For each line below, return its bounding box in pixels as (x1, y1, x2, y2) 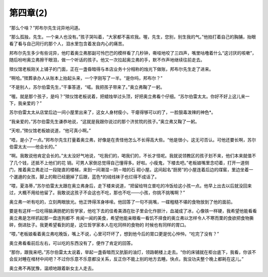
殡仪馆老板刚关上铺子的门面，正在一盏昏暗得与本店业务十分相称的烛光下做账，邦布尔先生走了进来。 (9, 66, 213, 72)
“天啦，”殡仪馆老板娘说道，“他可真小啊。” (9, 128, 91, 134)
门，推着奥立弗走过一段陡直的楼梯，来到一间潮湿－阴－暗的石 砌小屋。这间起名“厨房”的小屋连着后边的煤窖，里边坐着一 (9, 167, 254, 173)
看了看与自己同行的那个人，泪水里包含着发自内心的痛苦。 (9, 41, 127, 47)
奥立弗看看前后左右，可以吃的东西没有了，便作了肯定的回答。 (9, 240, 135, 246)
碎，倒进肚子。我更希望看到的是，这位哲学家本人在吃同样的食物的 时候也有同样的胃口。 (9, 221, 189, 228)
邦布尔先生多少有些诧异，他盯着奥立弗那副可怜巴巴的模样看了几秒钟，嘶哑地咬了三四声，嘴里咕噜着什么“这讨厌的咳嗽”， (9, 50, 257, 56)
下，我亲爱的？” (9, 100, 42, 106)
